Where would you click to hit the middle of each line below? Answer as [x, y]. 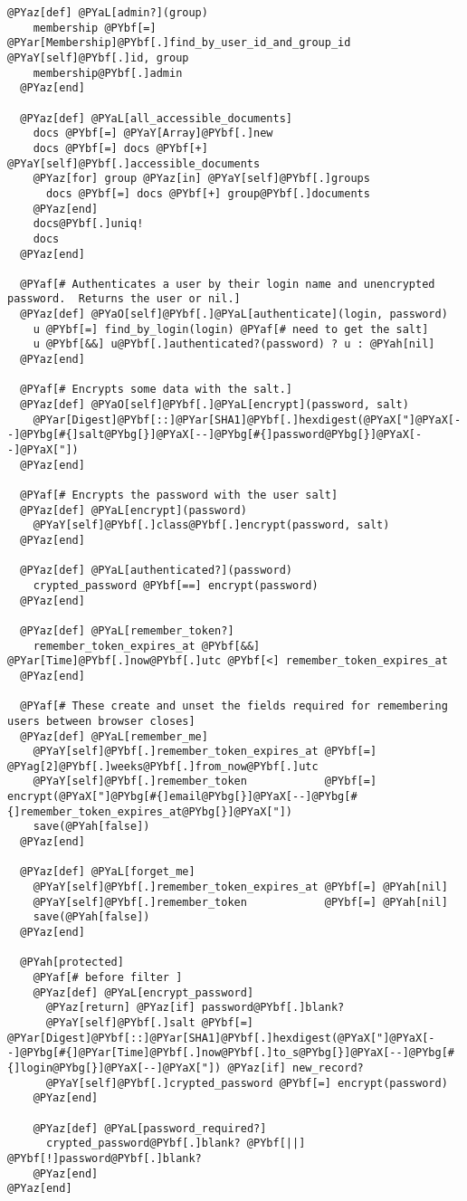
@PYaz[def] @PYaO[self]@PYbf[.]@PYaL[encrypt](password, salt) [214, 405]
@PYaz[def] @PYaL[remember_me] [114, 736]
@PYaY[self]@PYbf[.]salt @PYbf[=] [150, 1022]
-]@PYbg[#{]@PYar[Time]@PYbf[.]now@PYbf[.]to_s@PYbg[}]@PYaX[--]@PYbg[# [231, 1053]
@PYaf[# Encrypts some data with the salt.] [156, 390]
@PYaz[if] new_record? [295, 1068]
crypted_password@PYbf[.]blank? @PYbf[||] [176, 1144]
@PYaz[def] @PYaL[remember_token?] [127, 630]
